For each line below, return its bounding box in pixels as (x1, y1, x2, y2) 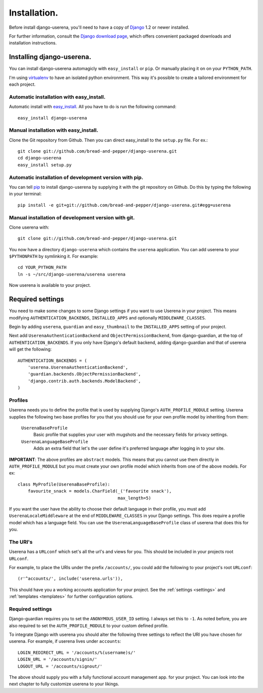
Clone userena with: (9, 224, 50, 230)
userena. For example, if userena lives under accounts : (9, 638, 121, 644)
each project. (9, 81, 36, 87)
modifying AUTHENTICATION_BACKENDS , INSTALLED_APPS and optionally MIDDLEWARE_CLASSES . (9, 315, 207, 320)
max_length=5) (117, 495, 151, 501)
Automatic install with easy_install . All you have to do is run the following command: (9, 104, 176, 110)
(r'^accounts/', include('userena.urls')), (18, 576, 123, 581)
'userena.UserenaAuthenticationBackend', (27, 364, 129, 370)
